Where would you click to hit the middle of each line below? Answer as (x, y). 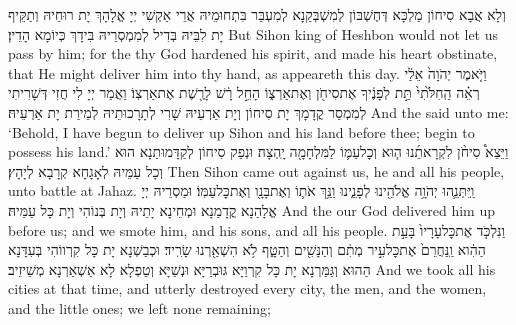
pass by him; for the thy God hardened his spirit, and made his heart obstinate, (253, 53)
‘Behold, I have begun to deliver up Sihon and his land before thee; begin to (241, 131)
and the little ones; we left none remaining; (140, 307)
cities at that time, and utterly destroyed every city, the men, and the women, (247, 288)
